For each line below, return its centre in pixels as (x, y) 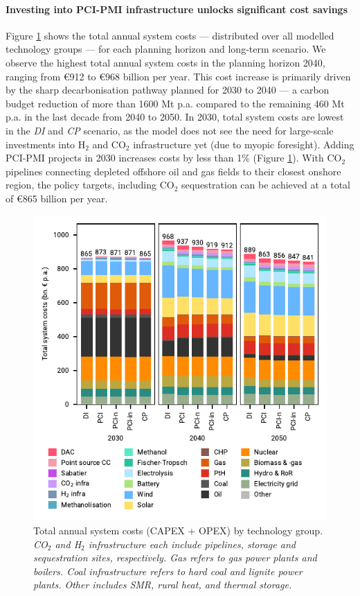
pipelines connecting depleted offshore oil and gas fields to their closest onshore (173, 171)
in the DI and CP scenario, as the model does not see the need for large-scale (170, 130)
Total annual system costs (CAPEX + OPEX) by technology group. (178, 530)
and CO (109, 144)
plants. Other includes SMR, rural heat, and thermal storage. (163, 585)
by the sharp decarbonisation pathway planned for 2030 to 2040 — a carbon (168, 90)
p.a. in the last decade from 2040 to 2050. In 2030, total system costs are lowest (175, 117)
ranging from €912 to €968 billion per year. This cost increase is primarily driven (178, 76)
